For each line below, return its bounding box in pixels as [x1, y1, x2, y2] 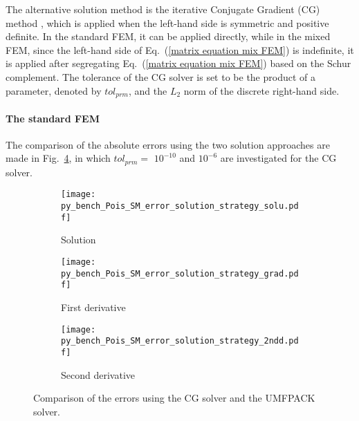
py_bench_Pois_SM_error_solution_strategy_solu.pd [61, 201, 299, 212]
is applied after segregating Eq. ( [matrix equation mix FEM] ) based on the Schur [6, 56, 351, 71]
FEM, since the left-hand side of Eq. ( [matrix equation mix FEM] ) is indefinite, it [6, 42, 354, 57]
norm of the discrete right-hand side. [183, 83, 340, 97]
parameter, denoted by [6, 83, 102, 97]
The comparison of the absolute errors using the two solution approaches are [6, 137, 330, 151]
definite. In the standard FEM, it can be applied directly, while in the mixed [6, 29, 331, 44]
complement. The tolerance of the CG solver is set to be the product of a [6, 69, 315, 84]
